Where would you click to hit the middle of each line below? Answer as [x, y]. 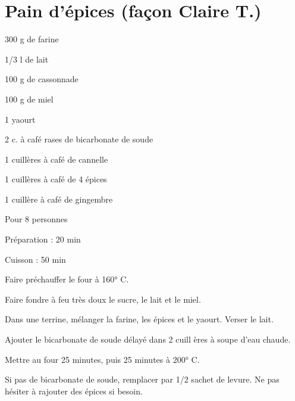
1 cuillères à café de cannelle [57, 159]
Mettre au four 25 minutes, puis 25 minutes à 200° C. [102, 359]
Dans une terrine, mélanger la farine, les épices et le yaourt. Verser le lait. [139, 319]
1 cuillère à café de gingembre [59, 199]
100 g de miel [29, 99]
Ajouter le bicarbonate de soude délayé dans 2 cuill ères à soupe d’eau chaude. [148, 339]
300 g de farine [32, 39]
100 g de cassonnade [42, 79]
